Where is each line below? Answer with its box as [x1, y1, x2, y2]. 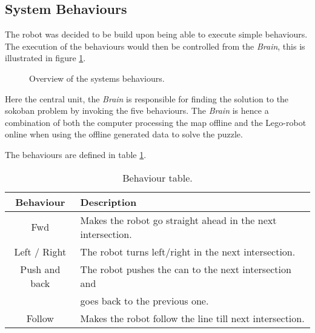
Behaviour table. [122, 170, 193, 185]
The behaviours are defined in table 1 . [5, 148, 147, 160]
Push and [20, 262, 61, 276]
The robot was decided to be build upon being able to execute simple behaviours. [5, 28, 308, 41]
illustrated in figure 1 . [5, 51, 86, 64]
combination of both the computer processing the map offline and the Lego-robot [5, 116, 307, 128]
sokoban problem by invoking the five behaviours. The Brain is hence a [5, 104, 269, 117]
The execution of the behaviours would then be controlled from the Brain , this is [5, 39, 305, 52]
